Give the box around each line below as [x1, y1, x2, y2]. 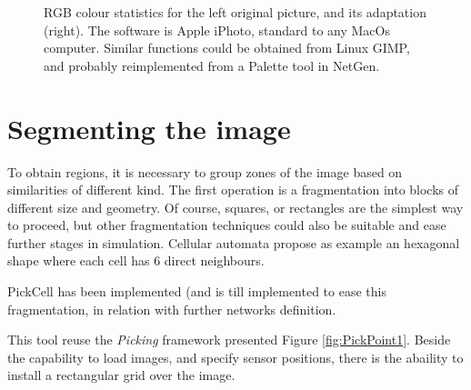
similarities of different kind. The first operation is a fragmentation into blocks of [7, 180, 459, 199]
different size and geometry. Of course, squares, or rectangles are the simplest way [7, 197, 464, 216]
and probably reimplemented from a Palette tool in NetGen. [44, 55, 380, 75]
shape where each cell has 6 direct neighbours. [7, 251, 265, 270]
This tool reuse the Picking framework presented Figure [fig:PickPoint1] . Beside [7, 330, 451, 349]
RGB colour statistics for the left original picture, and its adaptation [44, 3, 426, 21]
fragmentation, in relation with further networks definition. [7, 299, 336, 318]
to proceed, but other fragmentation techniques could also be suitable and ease [7, 215, 446, 235]
